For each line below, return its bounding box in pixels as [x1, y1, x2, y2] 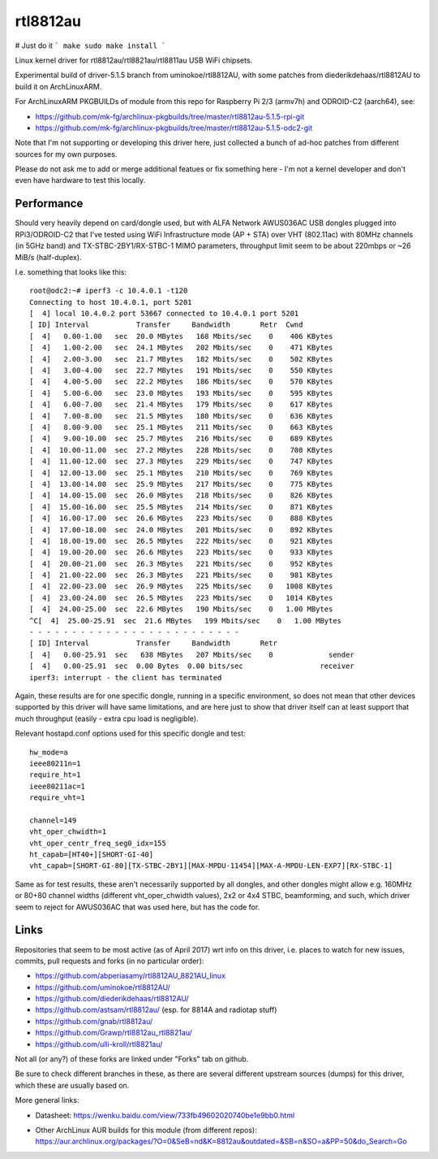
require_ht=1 [29, 770, 81, 779]
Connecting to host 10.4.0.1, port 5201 [29, 297, 192, 306]
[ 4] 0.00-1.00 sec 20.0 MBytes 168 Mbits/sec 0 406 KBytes [29, 332, 333, 341]
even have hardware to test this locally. [15, 176, 146, 185]
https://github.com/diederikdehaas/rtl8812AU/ [35, 994, 190, 1004]
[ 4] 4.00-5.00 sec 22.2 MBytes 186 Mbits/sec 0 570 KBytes [29, 377, 333, 386]
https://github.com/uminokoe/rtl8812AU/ [35, 982, 170, 992]
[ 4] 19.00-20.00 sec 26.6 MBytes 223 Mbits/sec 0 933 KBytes [29, 548, 333, 557]
